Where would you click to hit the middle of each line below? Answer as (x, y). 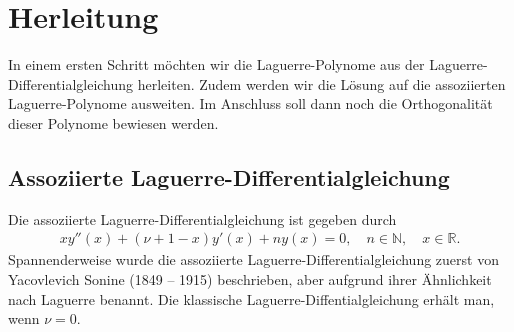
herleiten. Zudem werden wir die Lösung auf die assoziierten (321, 83)
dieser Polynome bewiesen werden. (113, 122)
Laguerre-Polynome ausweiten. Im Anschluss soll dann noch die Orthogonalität (250, 103)
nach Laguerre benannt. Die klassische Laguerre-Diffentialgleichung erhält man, (251, 298)
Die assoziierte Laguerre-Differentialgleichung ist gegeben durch (202, 218)
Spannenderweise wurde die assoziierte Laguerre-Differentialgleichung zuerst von (253, 259)
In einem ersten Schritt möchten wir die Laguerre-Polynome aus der (216, 64)
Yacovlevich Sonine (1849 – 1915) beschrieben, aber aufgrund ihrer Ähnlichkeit (250, 278)
